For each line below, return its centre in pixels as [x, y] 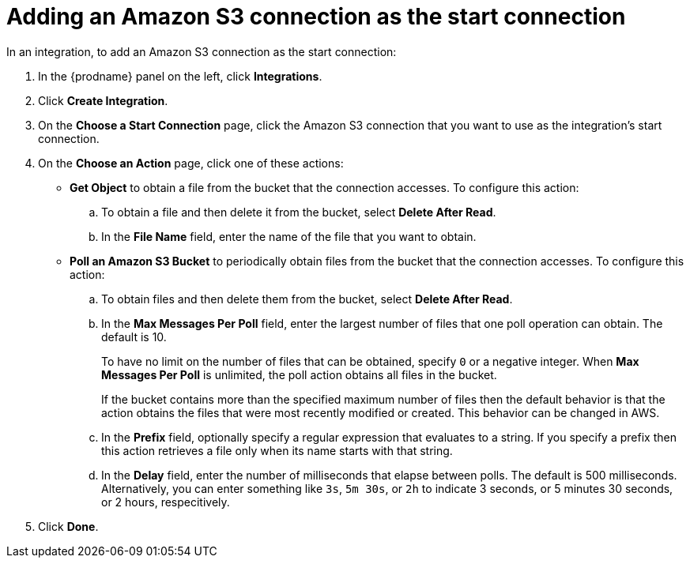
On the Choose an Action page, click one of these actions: [191, 163]
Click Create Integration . [103, 100]
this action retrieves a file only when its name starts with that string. [277, 450]
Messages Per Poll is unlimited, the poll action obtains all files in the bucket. [299, 374]
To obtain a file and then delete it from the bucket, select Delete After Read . [299, 212]
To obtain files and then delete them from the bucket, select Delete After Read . [307, 299]
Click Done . [68, 526]
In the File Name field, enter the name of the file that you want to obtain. [289, 236]
